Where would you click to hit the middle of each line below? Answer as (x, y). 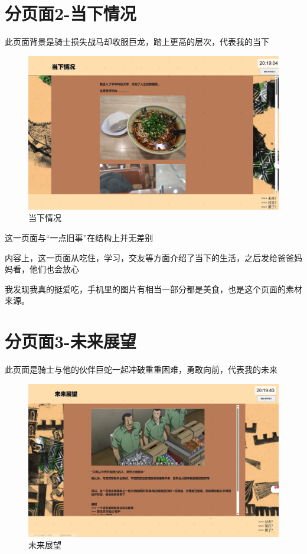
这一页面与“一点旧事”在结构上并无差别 (79, 237)
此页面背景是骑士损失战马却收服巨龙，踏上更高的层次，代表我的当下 (137, 42)
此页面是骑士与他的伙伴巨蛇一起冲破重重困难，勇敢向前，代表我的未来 (141, 369)
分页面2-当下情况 (71, 13)
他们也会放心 (54, 269)
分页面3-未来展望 (71, 341)
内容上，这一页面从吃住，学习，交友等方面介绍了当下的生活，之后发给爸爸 (149, 257)
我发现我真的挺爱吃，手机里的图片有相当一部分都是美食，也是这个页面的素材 (153, 289)
